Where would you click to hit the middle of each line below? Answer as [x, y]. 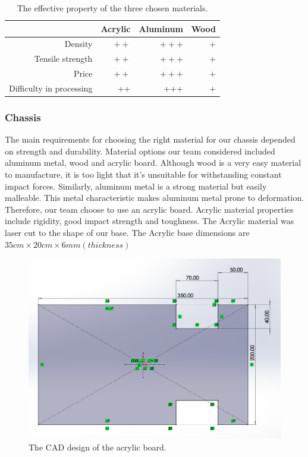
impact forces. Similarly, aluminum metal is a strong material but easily [136, 186]
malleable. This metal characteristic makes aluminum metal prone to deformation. [155, 198]
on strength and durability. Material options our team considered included [140, 151]
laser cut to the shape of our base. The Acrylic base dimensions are [127, 233]
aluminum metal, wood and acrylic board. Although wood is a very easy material [153, 163]
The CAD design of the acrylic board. [98, 447]
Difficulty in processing [51, 88]
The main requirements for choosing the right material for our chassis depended [150, 139]
